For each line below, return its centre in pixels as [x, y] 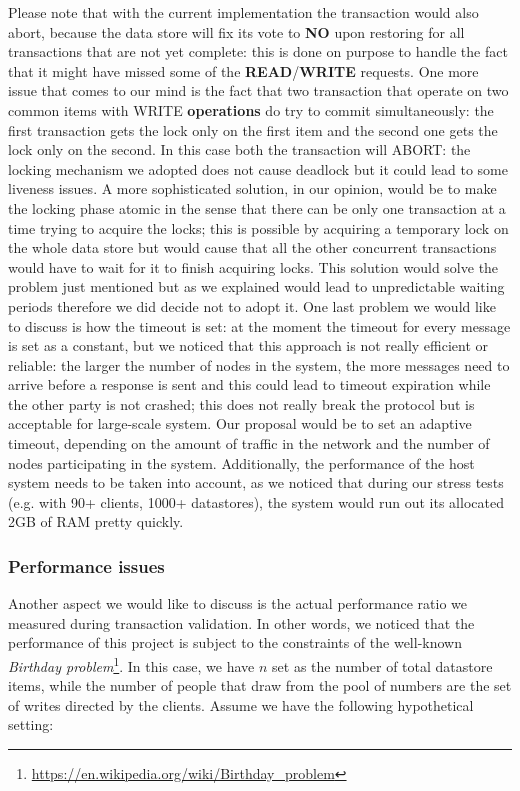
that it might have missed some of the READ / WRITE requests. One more [243, 70]
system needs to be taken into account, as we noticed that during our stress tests [256, 482]
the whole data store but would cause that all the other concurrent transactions [252, 247]
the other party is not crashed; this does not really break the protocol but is [241, 403]
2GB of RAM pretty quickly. [96, 521]
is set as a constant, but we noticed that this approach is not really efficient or [248, 345]
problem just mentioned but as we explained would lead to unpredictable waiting [256, 286]
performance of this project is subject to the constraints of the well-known [235, 642]
